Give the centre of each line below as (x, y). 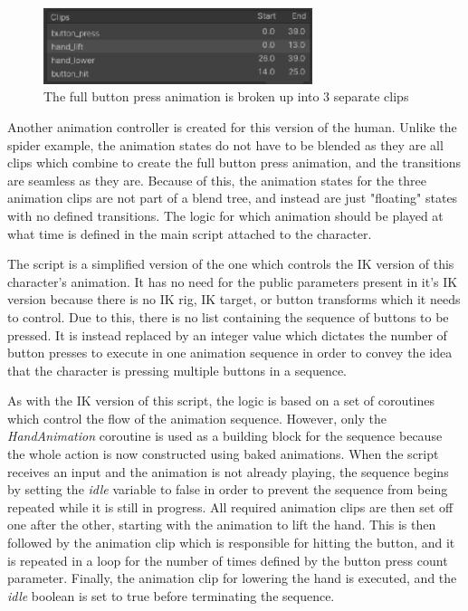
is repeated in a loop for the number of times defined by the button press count (228, 560)
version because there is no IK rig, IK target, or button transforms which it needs (234, 299)
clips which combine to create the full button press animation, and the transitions (234, 162)
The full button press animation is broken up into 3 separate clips (226, 96)
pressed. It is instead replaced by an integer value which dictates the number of (227, 334)
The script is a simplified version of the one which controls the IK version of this (231, 264)
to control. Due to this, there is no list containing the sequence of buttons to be (228, 316)
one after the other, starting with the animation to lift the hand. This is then (222, 525)
